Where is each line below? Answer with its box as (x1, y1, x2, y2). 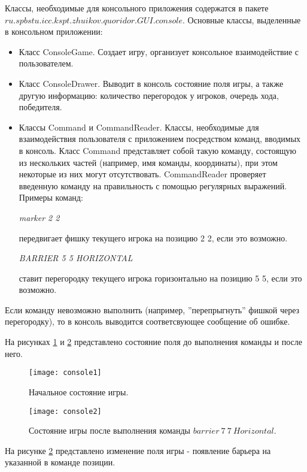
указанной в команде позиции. (5, 456, 115, 468)
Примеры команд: (19, 191, 83, 204)
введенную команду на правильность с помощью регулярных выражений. (19, 179, 287, 192)
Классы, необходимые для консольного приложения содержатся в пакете (5, 2, 269, 14)
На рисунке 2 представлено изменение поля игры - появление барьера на (5, 444, 271, 456)
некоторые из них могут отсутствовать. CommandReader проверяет (19, 168, 266, 180)
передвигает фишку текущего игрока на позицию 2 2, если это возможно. (19, 231, 288, 244)
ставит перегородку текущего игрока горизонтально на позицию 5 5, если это (19, 271, 302, 284)
